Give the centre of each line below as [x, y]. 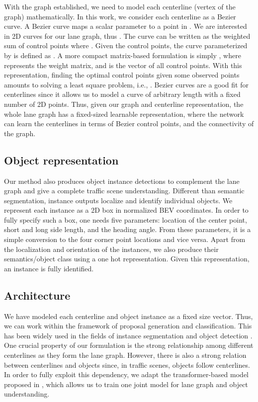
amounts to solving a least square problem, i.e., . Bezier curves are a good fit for [126, 84]
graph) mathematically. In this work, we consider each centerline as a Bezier [120, 16]
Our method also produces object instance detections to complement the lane [122, 181]
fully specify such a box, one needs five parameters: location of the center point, [126, 219]
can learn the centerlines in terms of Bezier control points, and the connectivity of [129, 123]
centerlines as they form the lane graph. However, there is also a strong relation [125, 355]
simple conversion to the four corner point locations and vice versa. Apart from [125, 239]
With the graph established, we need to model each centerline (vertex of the [120, 6]
